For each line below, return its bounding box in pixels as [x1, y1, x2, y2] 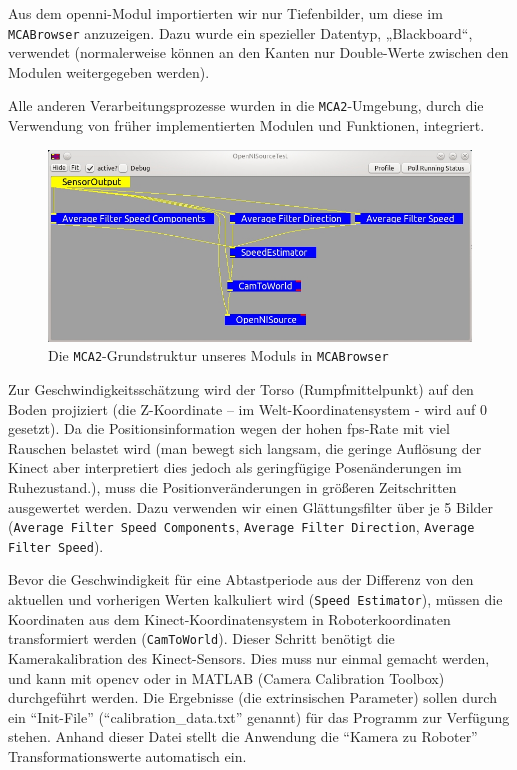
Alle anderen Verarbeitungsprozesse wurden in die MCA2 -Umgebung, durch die [8, 95, 484, 116]
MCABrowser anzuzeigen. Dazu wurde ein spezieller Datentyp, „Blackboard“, [8, 22, 473, 43]
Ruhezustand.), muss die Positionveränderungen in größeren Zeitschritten [8, 476, 457, 497]
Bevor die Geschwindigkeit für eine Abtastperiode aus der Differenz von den [8, 569, 474, 590]
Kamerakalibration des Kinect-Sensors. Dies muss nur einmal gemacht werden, [8, 647, 490, 668]
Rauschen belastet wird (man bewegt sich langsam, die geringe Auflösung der [8, 437, 482, 458]
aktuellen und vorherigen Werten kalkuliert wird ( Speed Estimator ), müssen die [8, 589, 503, 609]
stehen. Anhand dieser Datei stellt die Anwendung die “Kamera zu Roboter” [8, 726, 478, 747]
